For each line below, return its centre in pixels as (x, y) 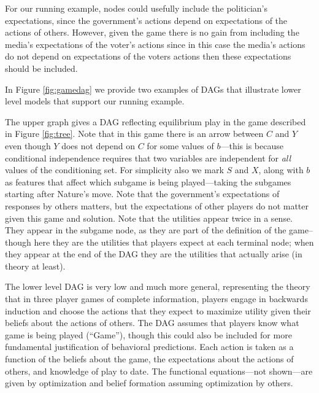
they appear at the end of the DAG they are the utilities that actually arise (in (154, 254)
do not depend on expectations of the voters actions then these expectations (148, 56)
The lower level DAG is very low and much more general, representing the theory (158, 286)
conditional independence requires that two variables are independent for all (148, 158)
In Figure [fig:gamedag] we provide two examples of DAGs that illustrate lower (153, 89)
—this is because (252, 145)
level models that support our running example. (95, 101)
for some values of (180, 145)
